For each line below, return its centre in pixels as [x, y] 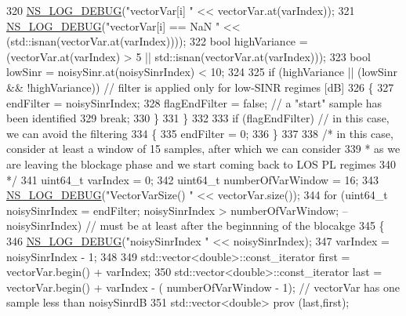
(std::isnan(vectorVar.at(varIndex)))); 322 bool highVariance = [157, 41]
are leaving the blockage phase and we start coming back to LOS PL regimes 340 [201, 163]
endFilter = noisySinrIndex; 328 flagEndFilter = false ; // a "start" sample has [194, 102]
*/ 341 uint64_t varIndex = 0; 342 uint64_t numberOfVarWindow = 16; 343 [192, 179]
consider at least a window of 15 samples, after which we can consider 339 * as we [203, 149]
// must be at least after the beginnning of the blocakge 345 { [235, 225]
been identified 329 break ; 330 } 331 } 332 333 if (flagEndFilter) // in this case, [198, 118]
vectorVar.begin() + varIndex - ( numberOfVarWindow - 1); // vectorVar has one [203, 287]
